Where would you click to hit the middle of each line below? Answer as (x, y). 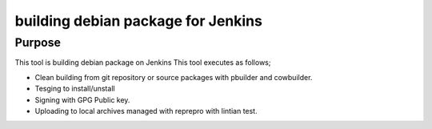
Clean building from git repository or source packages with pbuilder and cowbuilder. (174, 77)
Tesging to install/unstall (75, 89)
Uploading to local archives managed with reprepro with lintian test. (146, 111)
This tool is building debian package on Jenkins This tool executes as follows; (143, 62)
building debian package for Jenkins (139, 21)
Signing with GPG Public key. (82, 99)
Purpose (38, 42)
